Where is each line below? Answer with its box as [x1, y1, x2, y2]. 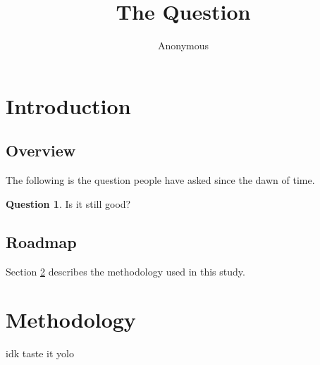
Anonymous [157, 38, 209, 53]
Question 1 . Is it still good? [6, 196, 131, 211]
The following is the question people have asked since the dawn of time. [6, 173, 315, 187]
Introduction [6, 91, 131, 120]
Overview [6, 140, 76, 161]
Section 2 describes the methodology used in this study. [6, 264, 245, 278]
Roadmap [6, 230, 77, 252]
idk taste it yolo [6, 346, 74, 361]
